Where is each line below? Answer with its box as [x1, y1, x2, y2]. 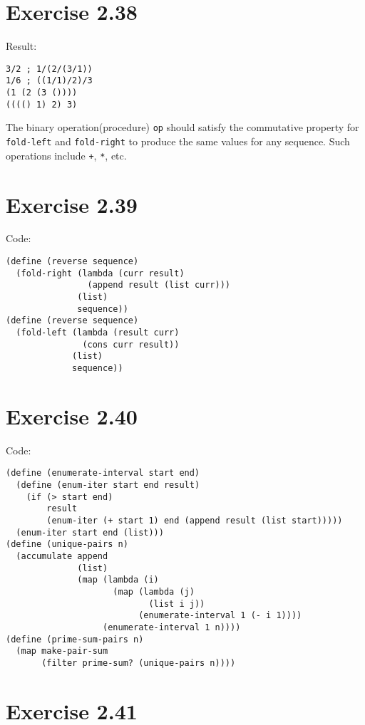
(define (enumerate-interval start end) [6, 468, 200, 479]
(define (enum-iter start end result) [16, 479, 200, 490]
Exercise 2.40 [6, 401, 138, 430]
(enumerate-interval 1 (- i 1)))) [138, 610, 302, 621]
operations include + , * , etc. [6, 147, 127, 162]
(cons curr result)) [82, 339, 180, 350]
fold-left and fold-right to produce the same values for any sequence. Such [6, 134, 350, 148]
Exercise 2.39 [6, 189, 138, 219]
